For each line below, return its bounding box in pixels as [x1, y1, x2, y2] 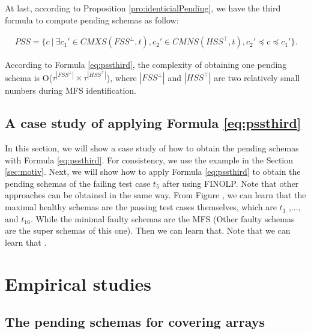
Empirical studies [5, 271, 152, 296]
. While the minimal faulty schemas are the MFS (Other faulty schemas [30, 212, 295, 225]
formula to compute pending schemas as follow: [5, 13, 179, 26]
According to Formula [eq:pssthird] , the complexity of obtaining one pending [5, 58, 287, 71]
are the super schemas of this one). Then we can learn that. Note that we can [5, 224, 291, 237]
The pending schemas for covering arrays [5, 312, 265, 331]
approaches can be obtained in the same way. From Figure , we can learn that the [5, 189, 306, 201]
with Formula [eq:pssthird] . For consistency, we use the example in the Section [5, 153, 294, 166]
